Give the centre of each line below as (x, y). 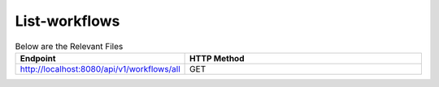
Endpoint (38, 58)
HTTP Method (217, 58)
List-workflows (67, 21)
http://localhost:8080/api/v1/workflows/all (100, 68)
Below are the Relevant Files (69, 46)
